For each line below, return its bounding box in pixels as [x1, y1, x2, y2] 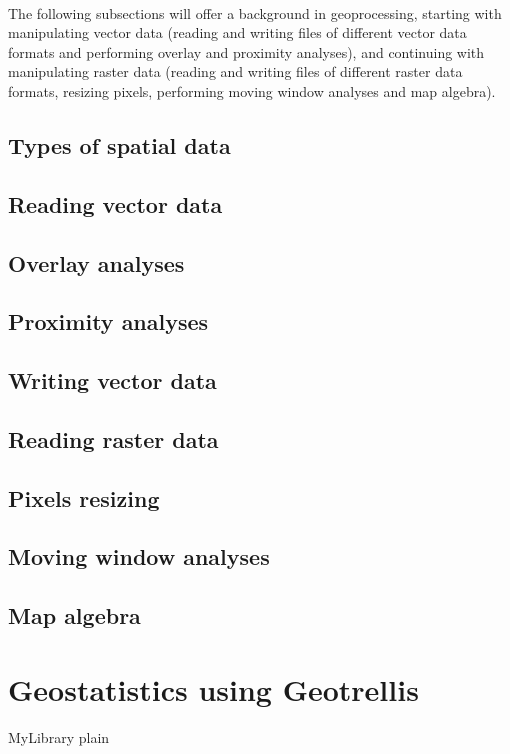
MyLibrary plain [8, 726, 110, 747]
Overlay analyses [8, 247, 185, 278]
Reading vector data [8, 188, 223, 219]
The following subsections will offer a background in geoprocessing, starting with [8, 2, 502, 23]
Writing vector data [8, 365, 217, 396]
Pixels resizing [8, 482, 160, 513]
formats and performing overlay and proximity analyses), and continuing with [8, 41, 485, 62]
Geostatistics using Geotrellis [8, 668, 419, 709]
